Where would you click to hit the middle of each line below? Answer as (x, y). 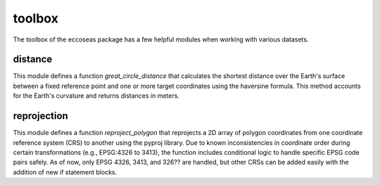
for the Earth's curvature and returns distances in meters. (96, 96)
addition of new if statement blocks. (65, 172)
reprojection (40, 116)
